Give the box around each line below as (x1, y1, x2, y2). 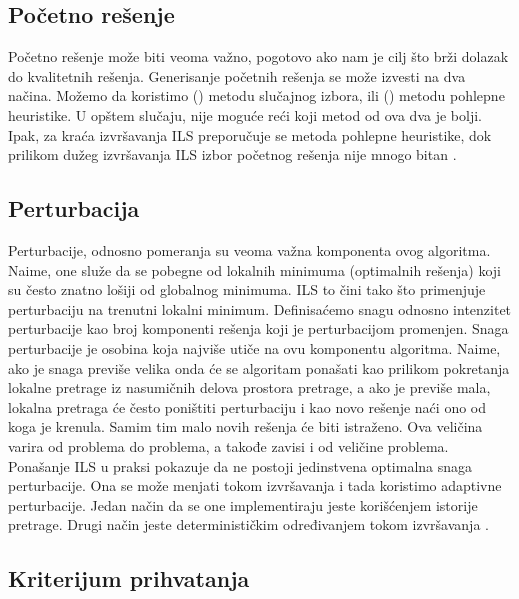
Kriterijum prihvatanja (8, 563, 250, 594)
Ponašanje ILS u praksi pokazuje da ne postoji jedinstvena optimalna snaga (8, 455, 473, 476)
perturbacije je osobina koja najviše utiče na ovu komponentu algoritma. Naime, (8, 337, 501, 358)
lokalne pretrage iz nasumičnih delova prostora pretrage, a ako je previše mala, (8, 377, 491, 398)
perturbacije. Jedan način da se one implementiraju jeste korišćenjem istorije (8, 494, 478, 515)
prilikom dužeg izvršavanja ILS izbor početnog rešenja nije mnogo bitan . (8, 144, 457, 165)
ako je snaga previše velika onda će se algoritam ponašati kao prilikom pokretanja (8, 357, 510, 378)
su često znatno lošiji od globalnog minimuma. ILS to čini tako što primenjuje (8, 279, 486, 300)
